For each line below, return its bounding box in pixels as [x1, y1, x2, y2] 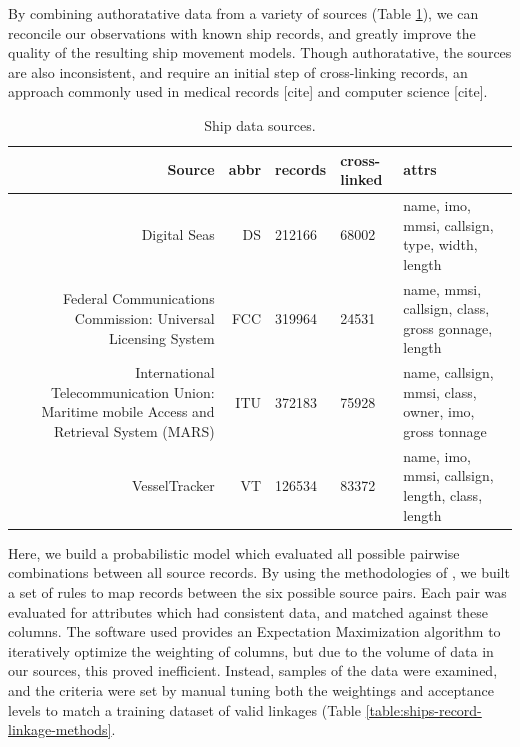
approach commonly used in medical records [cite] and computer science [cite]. [8, 81, 488, 102]
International [135, 362, 215, 383]
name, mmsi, [403, 278, 482, 299]
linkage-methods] [8, 719, 112, 740]
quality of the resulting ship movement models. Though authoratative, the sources [8, 42, 512, 63]
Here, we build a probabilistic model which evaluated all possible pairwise [8, 542, 460, 563]
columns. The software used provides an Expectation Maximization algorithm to [8, 621, 501, 642]
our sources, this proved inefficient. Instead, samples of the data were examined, [8, 660, 498, 681]
